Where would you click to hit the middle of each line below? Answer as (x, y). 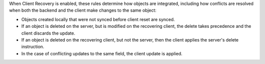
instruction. (33, 47)
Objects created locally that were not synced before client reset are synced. (98, 19)
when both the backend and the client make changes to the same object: (83, 10)
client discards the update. (48, 33)
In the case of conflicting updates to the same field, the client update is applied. (102, 53)
